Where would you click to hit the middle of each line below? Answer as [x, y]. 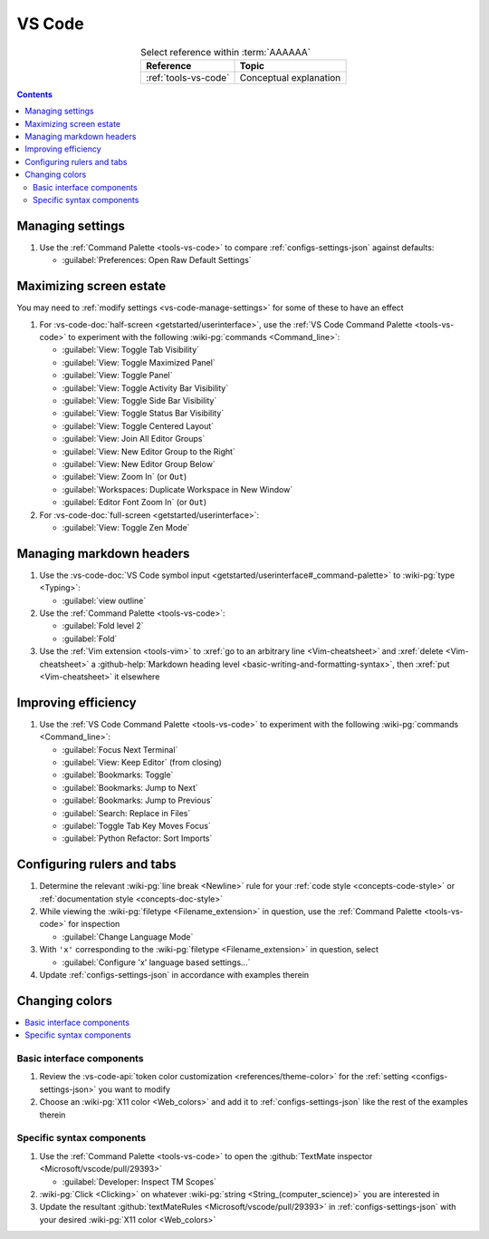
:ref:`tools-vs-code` [188, 77]
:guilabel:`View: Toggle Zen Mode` [126, 527]
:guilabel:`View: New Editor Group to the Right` [149, 451]
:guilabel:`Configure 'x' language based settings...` [156, 962]
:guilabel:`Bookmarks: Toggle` [118, 775]
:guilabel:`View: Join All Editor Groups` [134, 439]
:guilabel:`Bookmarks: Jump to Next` [130, 787]
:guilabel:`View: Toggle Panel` [117, 376]
